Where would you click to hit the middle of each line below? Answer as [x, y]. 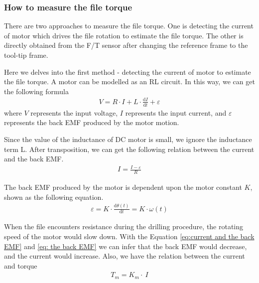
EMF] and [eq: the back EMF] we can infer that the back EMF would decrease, [126, 246]
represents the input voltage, [74, 112]
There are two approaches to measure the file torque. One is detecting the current [129, 26]
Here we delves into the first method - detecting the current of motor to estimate [128, 71]
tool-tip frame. [26, 55]
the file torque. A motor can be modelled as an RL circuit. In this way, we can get [129, 81]
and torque [21, 265]
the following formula [36, 91]
